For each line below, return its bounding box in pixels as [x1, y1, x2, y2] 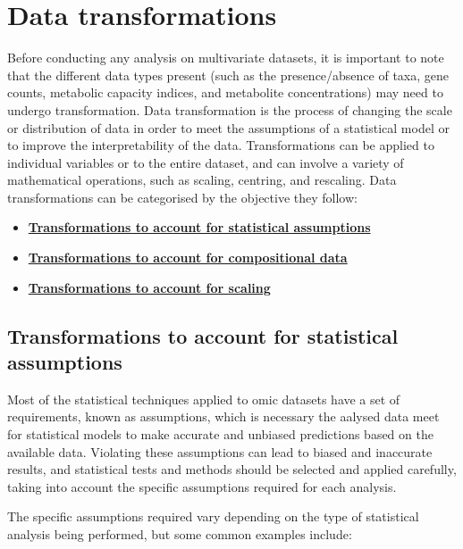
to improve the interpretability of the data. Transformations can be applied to [7, 136, 434, 154]
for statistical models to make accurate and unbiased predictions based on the [7, 425, 434, 444]
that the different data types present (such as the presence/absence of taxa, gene [7, 65, 450, 84]
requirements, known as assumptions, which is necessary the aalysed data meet [7, 407, 440, 426]
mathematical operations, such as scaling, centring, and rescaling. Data [7, 171, 397, 189]
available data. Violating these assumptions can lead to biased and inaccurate [7, 442, 433, 461]
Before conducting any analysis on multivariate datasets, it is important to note [7, 48, 444, 67]
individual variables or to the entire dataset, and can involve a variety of [7, 153, 404, 171]
